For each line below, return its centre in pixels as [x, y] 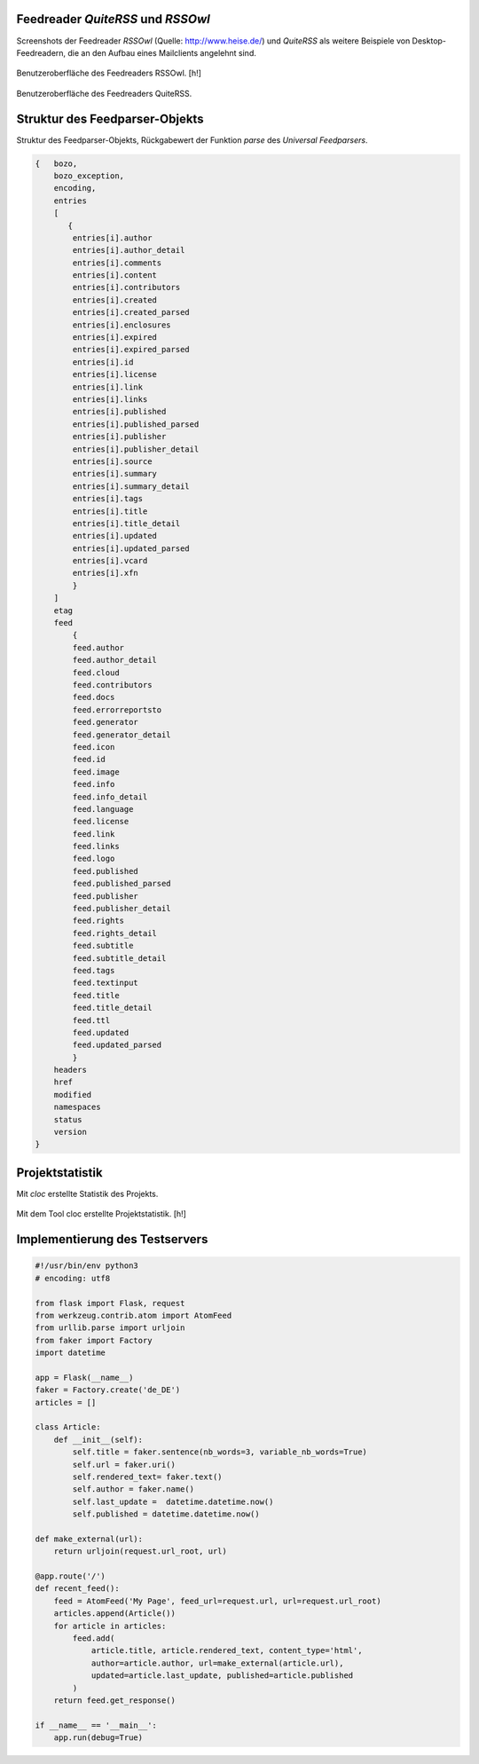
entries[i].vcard [110, 561]
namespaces [77, 1107]
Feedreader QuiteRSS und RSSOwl [113, 19]
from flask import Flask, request [110, 1303]
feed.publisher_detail [122, 909]
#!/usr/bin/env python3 [87, 1266]
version [71, 1132]
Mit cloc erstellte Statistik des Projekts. [87, 1193]
